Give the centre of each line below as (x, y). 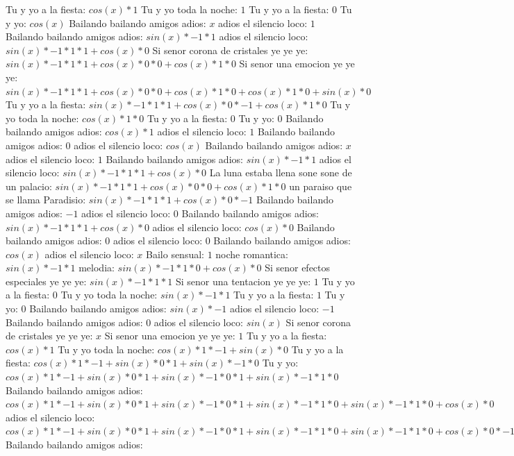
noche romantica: (252, 254)
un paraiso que (321, 186)
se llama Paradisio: (46, 200)
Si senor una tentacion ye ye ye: (243, 281)
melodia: (97, 268)
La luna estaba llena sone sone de (281, 172)
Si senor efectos (298, 268)
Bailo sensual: (175, 254)
